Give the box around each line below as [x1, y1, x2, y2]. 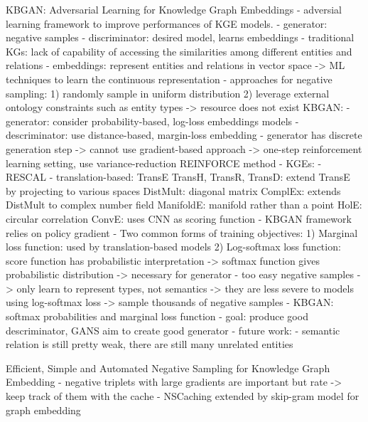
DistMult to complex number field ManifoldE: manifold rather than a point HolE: [6, 197, 362, 212]
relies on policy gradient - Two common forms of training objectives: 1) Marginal [6, 225, 358, 240]
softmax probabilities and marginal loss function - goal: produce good [6, 309, 308, 324]
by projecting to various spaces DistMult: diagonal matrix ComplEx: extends [6, 183, 341, 198]
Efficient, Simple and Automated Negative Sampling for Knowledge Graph [6, 360, 330, 375]
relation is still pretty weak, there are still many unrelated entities [6, 337, 293, 352]
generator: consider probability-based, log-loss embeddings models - [6, 113, 299, 128]
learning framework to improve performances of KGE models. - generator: [6, 16, 328, 31]
